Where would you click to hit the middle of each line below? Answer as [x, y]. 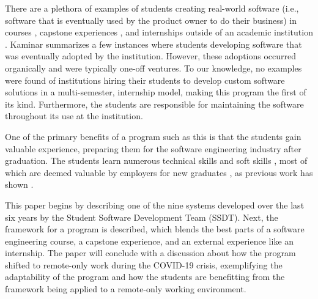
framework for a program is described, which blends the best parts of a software [155, 229]
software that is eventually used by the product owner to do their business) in [151, 20]
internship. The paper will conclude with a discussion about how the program [150, 253]
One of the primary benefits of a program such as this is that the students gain [153, 136]
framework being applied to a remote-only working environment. [126, 289]
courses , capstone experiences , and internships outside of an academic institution [159, 32]
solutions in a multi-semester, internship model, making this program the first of [156, 92]
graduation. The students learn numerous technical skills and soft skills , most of [156, 161]
